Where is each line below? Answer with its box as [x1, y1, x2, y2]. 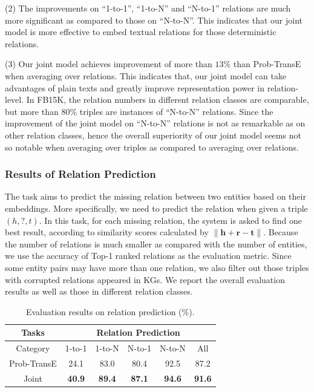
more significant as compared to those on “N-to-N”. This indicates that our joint [5, 13, 303, 26]
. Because [263, 226, 298, 238]
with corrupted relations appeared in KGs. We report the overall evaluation [5, 273, 285, 286]
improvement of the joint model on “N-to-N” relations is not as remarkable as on [5, 117, 306, 129]
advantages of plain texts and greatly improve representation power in [5, 81, 264, 94]
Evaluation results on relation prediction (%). [25, 305, 195, 318]
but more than [5, 105, 59, 117]
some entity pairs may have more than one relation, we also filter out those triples [5, 261, 309, 273]
